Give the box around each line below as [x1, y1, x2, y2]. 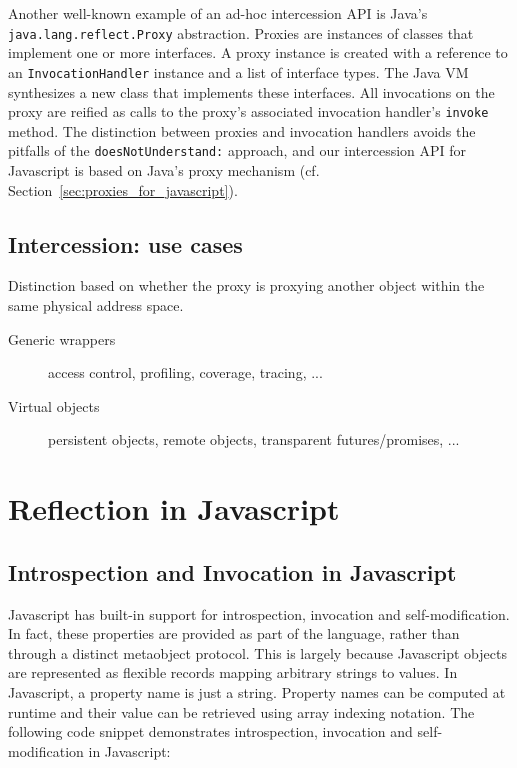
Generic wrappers [8, 328, 116, 349]
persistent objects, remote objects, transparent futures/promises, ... [48, 429, 460, 450]
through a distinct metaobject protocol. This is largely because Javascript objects [8, 642, 507, 663]
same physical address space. [8, 294, 184, 315]
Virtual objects [8, 395, 100, 416]
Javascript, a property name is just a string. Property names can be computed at [8, 681, 506, 702]
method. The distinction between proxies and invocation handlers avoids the [8, 120, 476, 141]
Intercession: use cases [8, 228, 243, 259]
